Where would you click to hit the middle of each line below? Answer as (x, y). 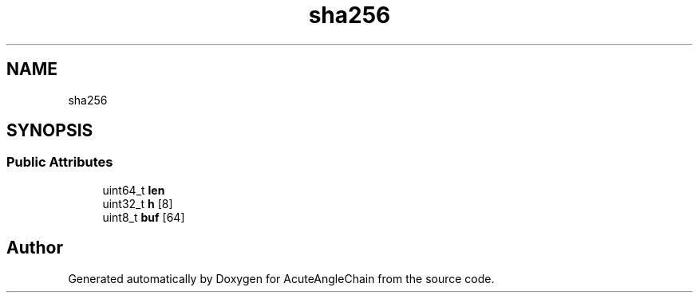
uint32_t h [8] (138, 203)
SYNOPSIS (50, 131)
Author (35, 248)
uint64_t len (134, 190)
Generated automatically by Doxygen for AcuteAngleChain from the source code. (281, 278)
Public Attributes (60, 162)
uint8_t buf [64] (144, 217)
